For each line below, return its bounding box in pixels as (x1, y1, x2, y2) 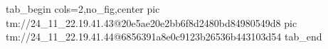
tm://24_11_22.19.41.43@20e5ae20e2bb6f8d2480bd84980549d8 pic (6, 15, 297, 30)
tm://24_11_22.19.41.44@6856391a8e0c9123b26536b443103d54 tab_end (6, 29, 322, 44)
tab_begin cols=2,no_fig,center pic (6, 1, 160, 16)
